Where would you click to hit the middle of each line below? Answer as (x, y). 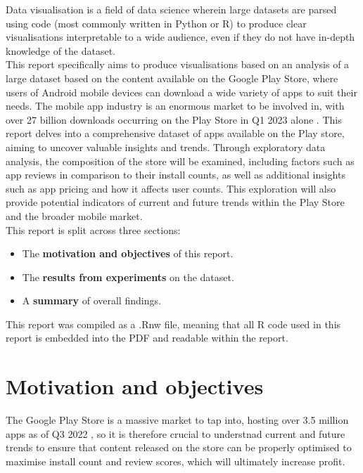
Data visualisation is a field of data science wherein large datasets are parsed (171, 9)
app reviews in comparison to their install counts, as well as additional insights (176, 175)
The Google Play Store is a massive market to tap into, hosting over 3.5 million (177, 420)
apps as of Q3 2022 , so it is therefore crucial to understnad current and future (176, 433)
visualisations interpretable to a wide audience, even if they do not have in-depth (180, 37)
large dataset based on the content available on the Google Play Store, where (172, 78)
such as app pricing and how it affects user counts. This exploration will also (171, 188)
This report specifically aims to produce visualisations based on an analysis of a (178, 64)
